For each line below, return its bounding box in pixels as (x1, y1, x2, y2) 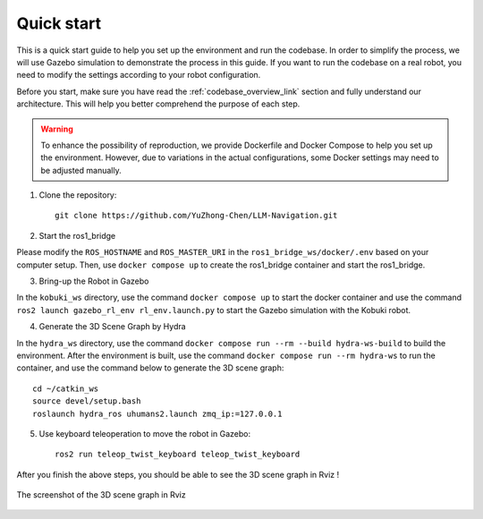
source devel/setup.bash (32, 396, 141, 406)
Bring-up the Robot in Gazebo (38, 276, 149, 286)
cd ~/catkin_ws (32, 383, 99, 394)
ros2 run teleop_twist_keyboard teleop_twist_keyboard (55, 449, 301, 460)
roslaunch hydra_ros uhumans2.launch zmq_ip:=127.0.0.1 (32, 408, 283, 419)
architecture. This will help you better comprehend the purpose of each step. (16, 98, 301, 109)
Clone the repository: (38, 190, 117, 200)
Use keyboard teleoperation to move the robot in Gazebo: (38, 428, 250, 438)
